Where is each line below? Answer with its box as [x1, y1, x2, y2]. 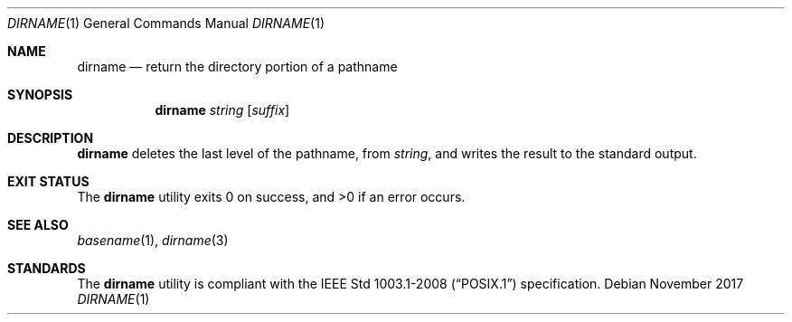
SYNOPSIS [7, 87, 73, 102]
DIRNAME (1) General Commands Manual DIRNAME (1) [7, 15, 325, 31]
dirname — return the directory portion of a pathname [77, 59, 398, 74]
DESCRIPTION [7, 130, 94, 146]
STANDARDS [7, 260, 86, 276]
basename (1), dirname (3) [77, 232, 229, 248]
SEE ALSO [7, 217, 69, 232]
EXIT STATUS [7, 174, 90, 189]
